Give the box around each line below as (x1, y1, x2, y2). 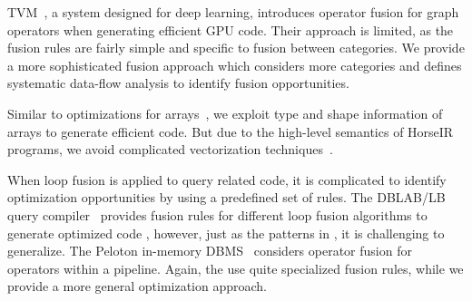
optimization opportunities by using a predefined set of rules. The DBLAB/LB (7, 188, 446, 207)
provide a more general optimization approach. (7, 277, 268, 296)
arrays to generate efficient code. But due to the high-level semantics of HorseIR (7, 121, 454, 141)
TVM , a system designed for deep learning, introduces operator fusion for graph (7, 3, 459, 21)
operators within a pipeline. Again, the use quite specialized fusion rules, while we (7, 258, 464, 277)
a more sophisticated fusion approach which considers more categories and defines (7, 55, 462, 74)
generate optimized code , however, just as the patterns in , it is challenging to (7, 223, 445, 242)
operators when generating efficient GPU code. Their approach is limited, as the (7, 20, 454, 39)
